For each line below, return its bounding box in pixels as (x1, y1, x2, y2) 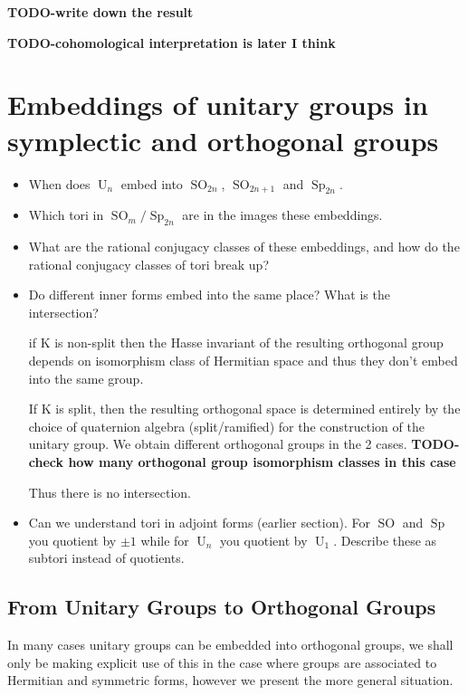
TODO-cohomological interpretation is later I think (7, 33, 336, 52)
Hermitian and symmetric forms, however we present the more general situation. (7, 671, 454, 690)
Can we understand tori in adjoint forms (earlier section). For (28, 513, 370, 532)
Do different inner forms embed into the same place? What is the (28, 285, 390, 304)
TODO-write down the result (7, 3, 194, 21)
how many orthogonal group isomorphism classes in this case (68, 452, 456, 471)
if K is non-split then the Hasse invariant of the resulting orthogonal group (28, 333, 444, 352)
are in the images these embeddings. (182, 205, 383, 224)
